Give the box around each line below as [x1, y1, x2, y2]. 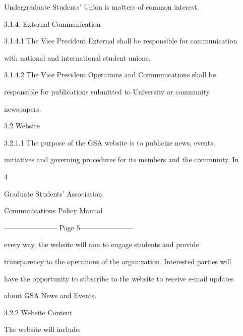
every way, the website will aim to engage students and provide [4, 239, 199, 250]
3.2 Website [4, 120, 40, 131]
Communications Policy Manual [4, 205, 103, 216]
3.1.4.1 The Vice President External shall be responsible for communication [4, 35, 237, 46]
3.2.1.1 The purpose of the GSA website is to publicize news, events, [4, 137, 215, 148]
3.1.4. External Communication [4, 18, 101, 29]
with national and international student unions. [4, 52, 151, 63]
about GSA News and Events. [4, 290, 97, 301]
